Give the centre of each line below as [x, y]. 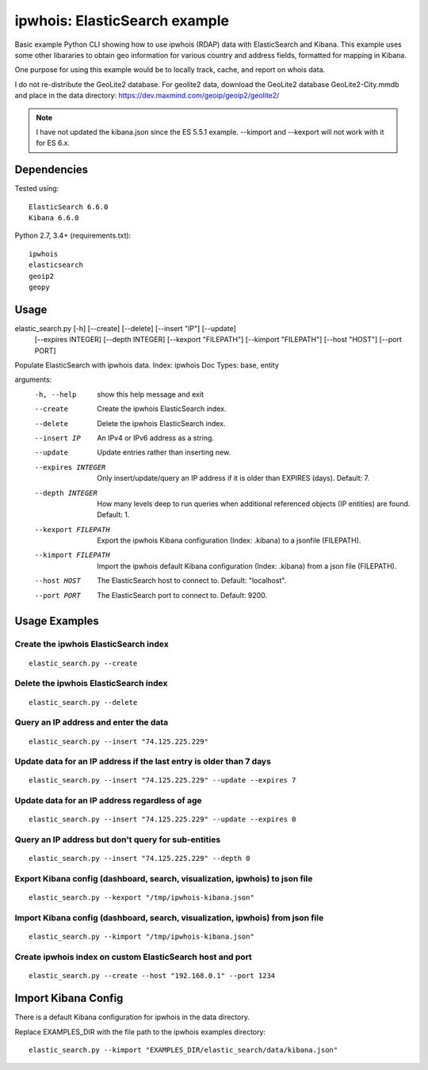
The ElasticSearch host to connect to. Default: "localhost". [192, 581]
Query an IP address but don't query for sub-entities [118, 840]
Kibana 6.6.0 [54, 217]
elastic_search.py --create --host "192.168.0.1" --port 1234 [152, 976]
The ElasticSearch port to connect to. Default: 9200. [182, 595]
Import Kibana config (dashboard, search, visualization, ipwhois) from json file [169, 918]
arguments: [33, 379]
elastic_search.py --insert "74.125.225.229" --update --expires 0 [162, 819]
